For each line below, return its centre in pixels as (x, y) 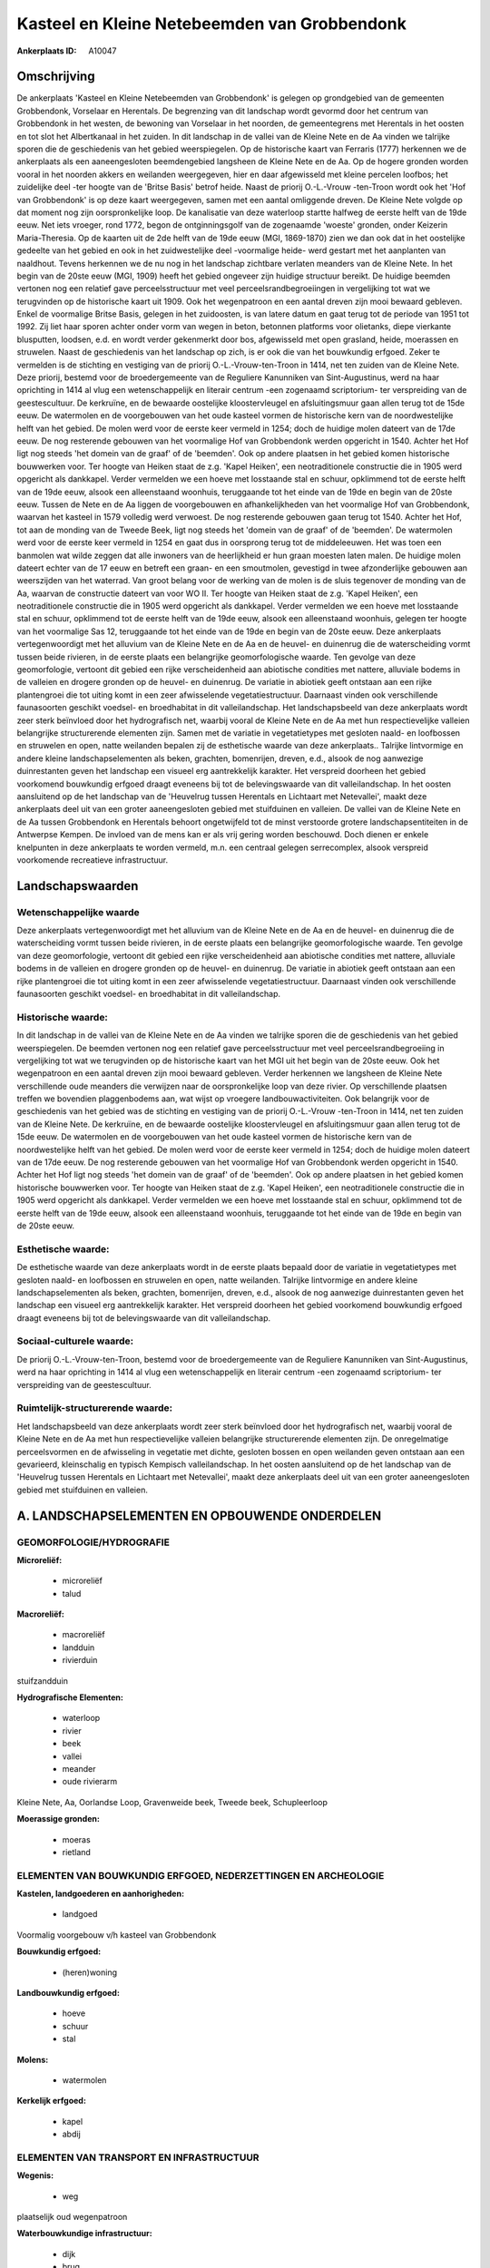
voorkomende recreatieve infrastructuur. (93, 860)
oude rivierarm (90, 1782)
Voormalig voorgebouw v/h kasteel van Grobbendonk (117, 1935)
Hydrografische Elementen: (70, 1697)
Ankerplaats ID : (47, 51)
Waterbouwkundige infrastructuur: (85, 2234)
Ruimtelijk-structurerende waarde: (94, 1408)
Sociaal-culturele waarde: (75, 1341)
